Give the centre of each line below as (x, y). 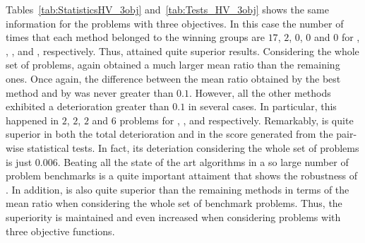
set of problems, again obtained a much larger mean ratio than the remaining (173, 65)
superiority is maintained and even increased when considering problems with (173, 217)
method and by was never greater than (90, 92)
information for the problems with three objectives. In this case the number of (175, 23)
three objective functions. (60, 231)
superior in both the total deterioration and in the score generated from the (169, 134)
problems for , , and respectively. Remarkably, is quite (237, 120)
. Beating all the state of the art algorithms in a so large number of (203, 161)
